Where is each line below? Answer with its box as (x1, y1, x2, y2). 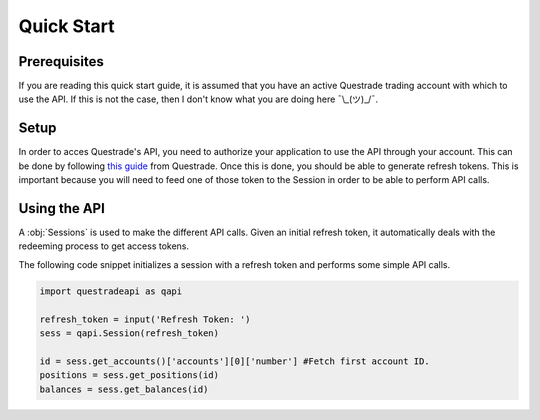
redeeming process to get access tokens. (18, 240, 190, 252)
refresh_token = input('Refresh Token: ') (39, 313, 251, 325)
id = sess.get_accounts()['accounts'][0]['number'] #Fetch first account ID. (39, 355, 430, 367)
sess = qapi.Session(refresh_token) (39, 327, 220, 339)
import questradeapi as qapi (39, 285, 183, 297)
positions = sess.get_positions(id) (39, 370, 220, 381)
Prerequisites (18, 53, 104, 70)
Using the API (18, 200, 105, 217)
